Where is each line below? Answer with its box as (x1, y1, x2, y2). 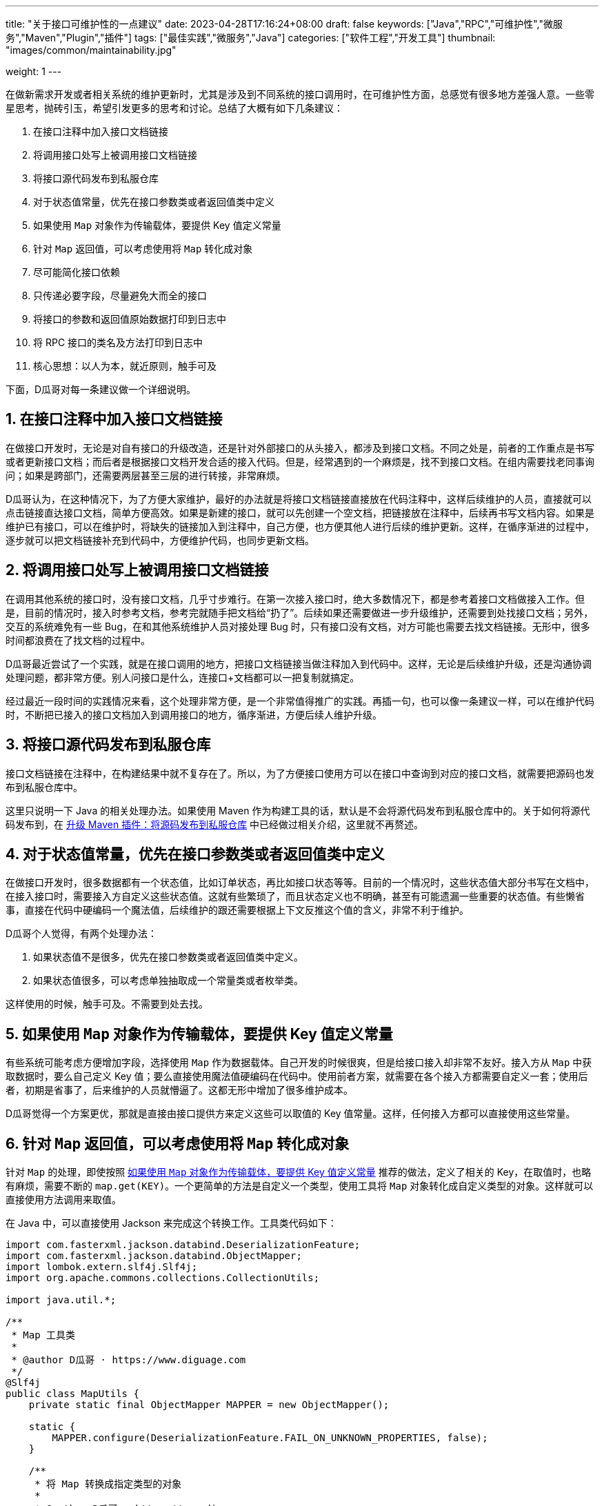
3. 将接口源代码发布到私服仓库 (6, 736, 211, 754)
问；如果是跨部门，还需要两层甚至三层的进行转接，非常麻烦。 (6, 469, 285, 481)
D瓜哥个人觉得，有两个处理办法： (6, 927, 158, 940)
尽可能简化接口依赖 (33, 266, 120, 278)
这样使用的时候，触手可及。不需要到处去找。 (6, 998, 208, 1010)
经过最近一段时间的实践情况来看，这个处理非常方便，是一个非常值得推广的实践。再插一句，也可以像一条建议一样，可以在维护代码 (6, 694, 594, 707)
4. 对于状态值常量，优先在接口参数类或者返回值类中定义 (6, 845, 385, 863)
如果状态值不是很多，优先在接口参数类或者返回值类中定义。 (33, 951, 303, 963)
